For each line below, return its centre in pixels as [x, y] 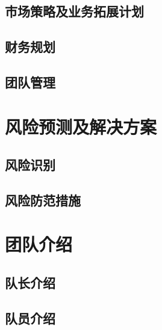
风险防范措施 [43, 200]
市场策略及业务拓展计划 [74, 11]
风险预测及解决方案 [81, 126]
